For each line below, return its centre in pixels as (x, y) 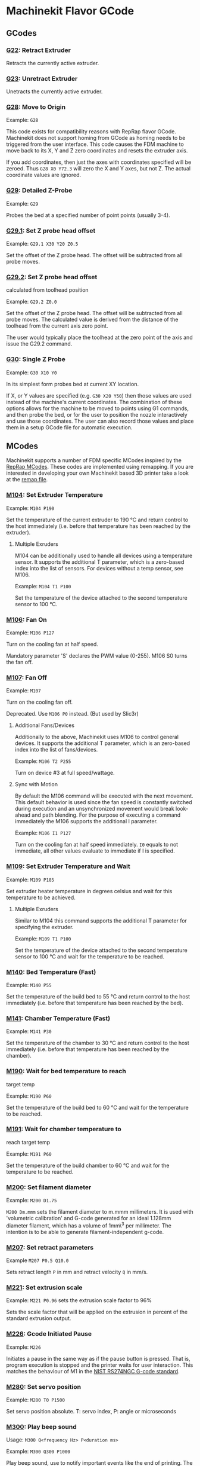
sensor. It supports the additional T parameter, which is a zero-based (99, 562)
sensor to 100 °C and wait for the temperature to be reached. (90, 956)
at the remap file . (27, 479)
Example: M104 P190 (30, 508)
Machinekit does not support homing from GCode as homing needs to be (96, 138)
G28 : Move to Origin (36, 107)
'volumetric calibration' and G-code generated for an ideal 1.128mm (89, 1218)
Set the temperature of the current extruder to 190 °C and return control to (97, 520)
